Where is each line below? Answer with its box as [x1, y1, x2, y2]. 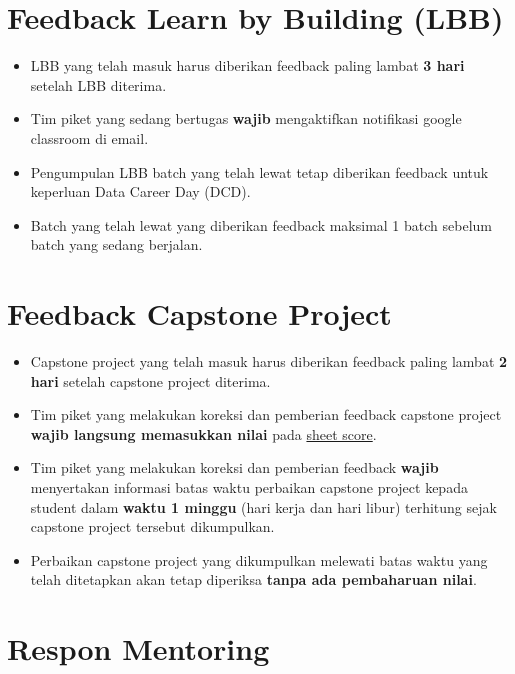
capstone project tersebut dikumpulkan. [30, 516, 275, 537]
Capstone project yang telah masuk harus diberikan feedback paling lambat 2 [30, 351, 508, 371]
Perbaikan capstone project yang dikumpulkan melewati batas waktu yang [30, 549, 488, 570]
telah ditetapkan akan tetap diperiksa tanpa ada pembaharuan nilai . [30, 569, 477, 590]
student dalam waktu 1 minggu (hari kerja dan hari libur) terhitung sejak [30, 496, 497, 517]
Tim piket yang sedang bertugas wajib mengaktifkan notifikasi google [30, 108, 462, 129]
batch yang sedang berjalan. [30, 234, 203, 255]
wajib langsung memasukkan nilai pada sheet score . [30, 423, 377, 444]
